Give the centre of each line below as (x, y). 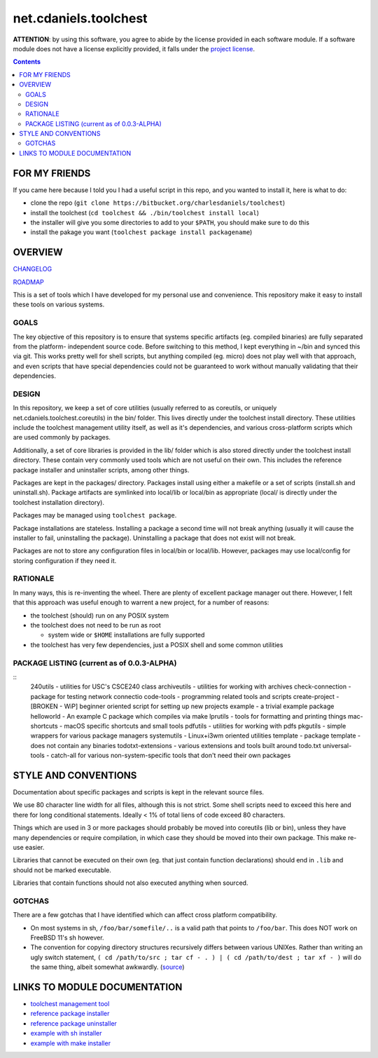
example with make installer (71, 1043)
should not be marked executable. (62, 870)
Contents (27, 62)
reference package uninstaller (73, 1023)
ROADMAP (29, 282)
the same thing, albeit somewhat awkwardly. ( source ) (107, 967)
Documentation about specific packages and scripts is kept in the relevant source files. (139, 792)
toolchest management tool (70, 1004)
